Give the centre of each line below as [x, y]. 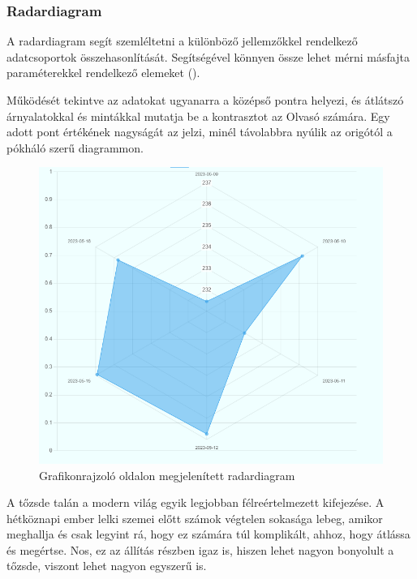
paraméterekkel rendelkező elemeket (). [103, 73]
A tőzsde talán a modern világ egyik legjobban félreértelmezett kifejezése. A [196, 502]
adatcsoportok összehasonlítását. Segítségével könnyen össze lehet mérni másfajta [208, 56]
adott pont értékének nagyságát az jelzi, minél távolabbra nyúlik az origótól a [200, 132]
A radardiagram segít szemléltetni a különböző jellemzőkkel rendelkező [182, 41]
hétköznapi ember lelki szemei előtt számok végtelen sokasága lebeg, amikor [195, 518]
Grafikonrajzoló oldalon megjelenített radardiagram [167, 475]
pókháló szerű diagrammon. [75, 147]
